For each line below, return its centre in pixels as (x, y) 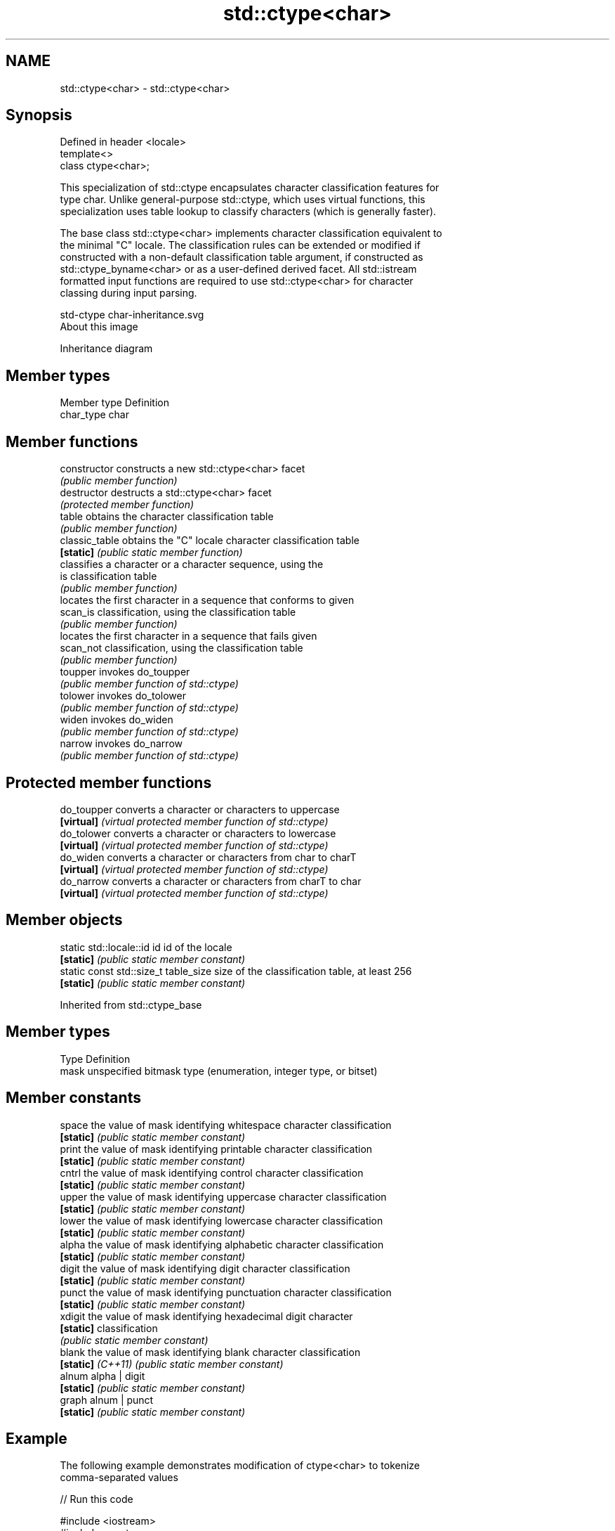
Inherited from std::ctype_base (131, 1004)
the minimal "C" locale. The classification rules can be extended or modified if (240, 245)
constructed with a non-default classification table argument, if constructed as (242, 257)
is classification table (108, 576)
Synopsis (39, 115)
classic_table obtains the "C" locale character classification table (210, 541)
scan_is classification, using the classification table (178, 612)
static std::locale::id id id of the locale (146, 947)
